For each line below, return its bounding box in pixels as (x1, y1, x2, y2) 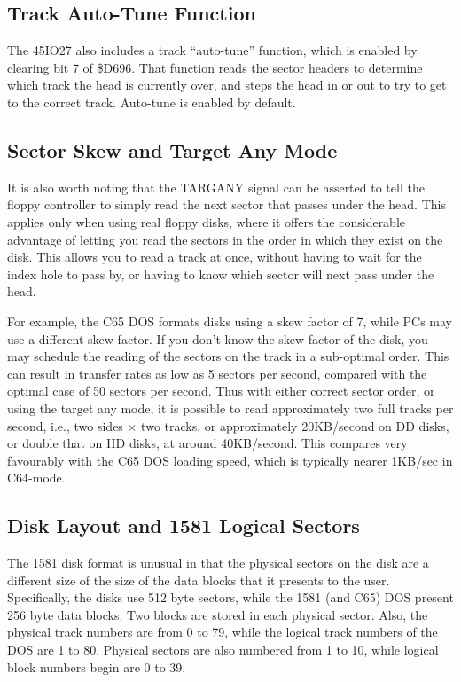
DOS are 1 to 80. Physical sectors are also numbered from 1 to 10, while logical (7, 640, 439, 659)
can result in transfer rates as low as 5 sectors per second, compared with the (7, 364, 427, 382)
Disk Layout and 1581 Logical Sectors (7, 512, 360, 539)
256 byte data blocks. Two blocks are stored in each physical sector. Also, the (7, 605, 428, 623)
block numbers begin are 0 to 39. (7, 657, 186, 676)
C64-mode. (7, 468, 66, 487)
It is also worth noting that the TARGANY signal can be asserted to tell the (7, 177, 425, 196)
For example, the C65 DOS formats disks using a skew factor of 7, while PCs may (7, 311, 453, 330)
